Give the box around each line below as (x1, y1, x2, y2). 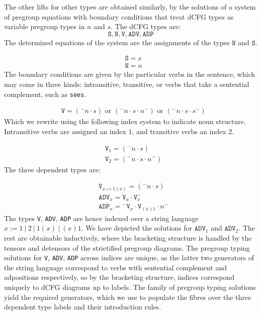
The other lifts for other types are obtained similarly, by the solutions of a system (4, 2, 256, 12)
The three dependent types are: (4, 164, 101, 174)
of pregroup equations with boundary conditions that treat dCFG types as (4, 11, 234, 22)
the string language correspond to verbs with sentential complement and (4, 262, 227, 272)
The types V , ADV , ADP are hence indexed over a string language (4, 213, 199, 223)
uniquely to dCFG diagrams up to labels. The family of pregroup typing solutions (4, 282, 256, 292)
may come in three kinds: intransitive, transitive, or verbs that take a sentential (4, 79, 249, 89)
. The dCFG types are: (111, 21, 181, 32)
